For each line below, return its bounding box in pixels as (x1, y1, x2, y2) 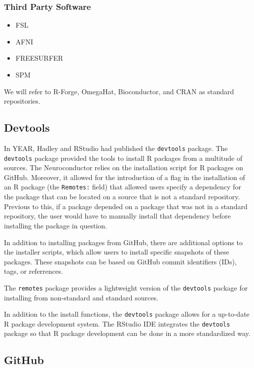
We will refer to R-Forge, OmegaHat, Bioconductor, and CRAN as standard (4, 86, 234, 96)
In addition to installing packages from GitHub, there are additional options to (4, 237, 243, 247)
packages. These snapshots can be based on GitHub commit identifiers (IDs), (4, 256, 237, 266)
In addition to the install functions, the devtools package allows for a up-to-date (4, 309, 250, 319)
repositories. (4, 96, 40, 106)
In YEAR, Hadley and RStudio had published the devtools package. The (4, 143, 228, 153)
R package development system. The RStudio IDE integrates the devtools (4, 318, 230, 329)
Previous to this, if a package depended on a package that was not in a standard (4, 201, 248, 211)
